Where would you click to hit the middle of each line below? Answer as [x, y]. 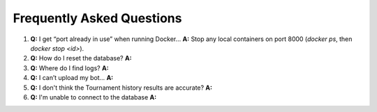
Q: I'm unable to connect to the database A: [94, 97]
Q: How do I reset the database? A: [81, 58]
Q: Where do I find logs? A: [69, 68]
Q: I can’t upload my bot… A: [72, 78]
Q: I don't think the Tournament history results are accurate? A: [121, 88]
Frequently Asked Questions [97, 18]
